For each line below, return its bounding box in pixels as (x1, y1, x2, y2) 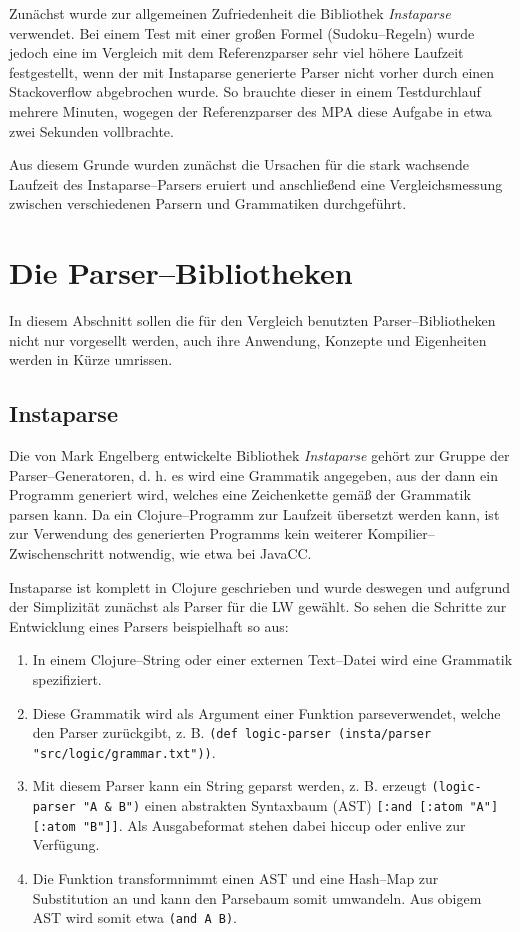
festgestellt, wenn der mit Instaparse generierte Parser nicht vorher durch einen (9, 61, 495, 82)
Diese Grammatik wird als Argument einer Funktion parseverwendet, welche (32, 702, 501, 723)
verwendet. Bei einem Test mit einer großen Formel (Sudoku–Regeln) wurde (9, 22, 475, 43)
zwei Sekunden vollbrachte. (9, 120, 174, 141)
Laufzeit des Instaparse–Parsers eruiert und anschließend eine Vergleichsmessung (9, 173, 503, 194)
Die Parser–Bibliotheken (9, 252, 353, 293)
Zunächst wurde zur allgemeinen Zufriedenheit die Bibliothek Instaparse (9, 3, 451, 23)
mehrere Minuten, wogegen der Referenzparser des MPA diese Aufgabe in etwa (9, 100, 492, 121)
